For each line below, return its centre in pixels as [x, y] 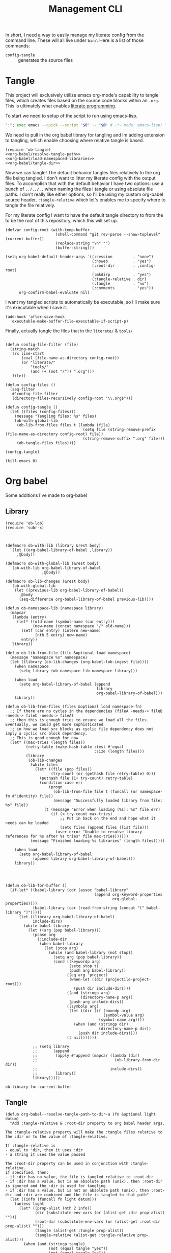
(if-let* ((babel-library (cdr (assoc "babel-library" [69, 890]
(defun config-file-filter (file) [42, 345]
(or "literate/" [38, 362]
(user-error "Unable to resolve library [99, 832]
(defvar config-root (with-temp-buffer [48, 230]
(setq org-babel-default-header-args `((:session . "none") [79, 257]
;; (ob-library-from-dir [96, 1060]
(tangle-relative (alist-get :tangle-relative [85, 1235]
